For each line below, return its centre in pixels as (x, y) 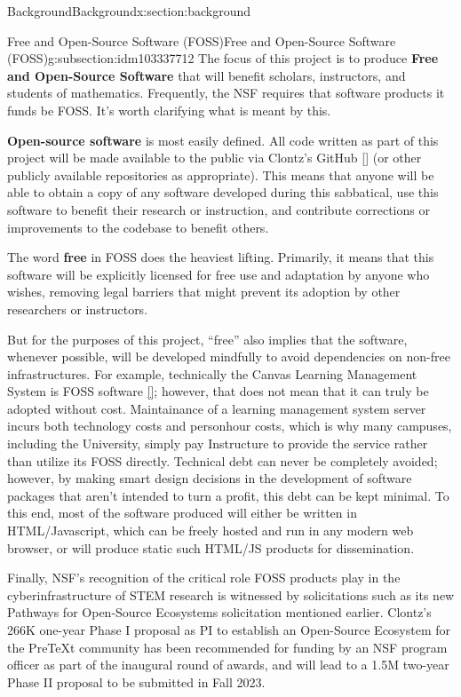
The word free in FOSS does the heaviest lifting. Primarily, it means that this (221, 257)
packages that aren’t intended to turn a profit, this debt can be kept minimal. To (228, 495)
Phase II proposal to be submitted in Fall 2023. (136, 681)
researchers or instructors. (78, 309)
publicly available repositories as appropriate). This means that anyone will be (221, 174)
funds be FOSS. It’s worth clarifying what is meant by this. (169, 110)
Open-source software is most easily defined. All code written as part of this (223, 140)
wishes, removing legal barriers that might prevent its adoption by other (204, 292)
